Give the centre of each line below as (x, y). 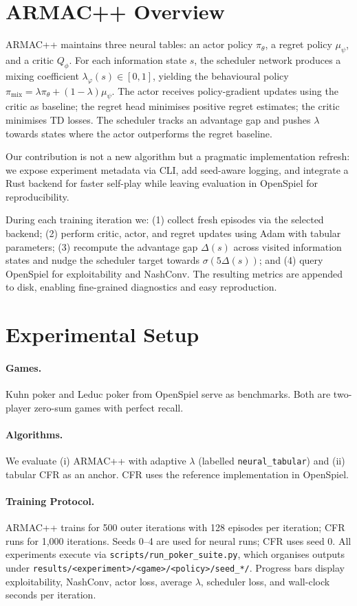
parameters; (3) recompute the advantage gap (102, 246)
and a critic (30, 59)
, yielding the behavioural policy (221, 75)
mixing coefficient (42, 75)
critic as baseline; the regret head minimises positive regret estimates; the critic (173, 106)
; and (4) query (291, 260)
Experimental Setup (102, 334)
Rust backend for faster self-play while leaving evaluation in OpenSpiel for (162, 183)
